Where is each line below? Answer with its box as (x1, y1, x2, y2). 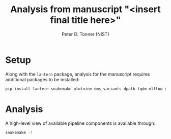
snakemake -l (5, 130, 33, 135)
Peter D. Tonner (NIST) (62, 31, 109, 37)
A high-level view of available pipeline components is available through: (5, 120, 156, 126)
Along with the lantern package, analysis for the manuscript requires (5, 71, 150, 77)
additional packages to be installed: (5, 76, 80, 82)
